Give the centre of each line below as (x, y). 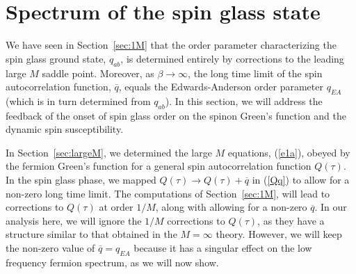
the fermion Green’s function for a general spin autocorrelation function (159, 166)
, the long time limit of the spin (255, 73)
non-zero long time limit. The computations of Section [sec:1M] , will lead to (168, 193)
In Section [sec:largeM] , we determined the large (109, 152)
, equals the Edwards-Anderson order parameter (221, 87)
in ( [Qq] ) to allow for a (301, 180)
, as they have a (291, 220)
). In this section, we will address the (244, 100)
